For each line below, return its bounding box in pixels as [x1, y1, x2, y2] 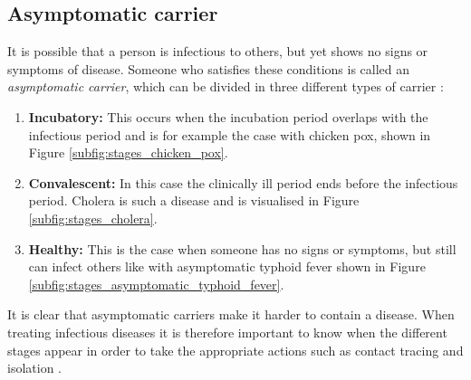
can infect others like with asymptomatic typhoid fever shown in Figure [28, 257, 426, 276]
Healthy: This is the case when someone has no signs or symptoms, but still [28, 239, 457, 258]
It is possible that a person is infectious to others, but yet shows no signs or [7, 42, 428, 61]
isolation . [7, 358, 62, 377]
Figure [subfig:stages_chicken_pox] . [28, 143, 228, 162]
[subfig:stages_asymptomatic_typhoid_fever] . [28, 274, 284, 293]
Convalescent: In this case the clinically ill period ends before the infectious [28, 173, 458, 192]
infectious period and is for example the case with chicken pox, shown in [28, 125, 431, 144]
